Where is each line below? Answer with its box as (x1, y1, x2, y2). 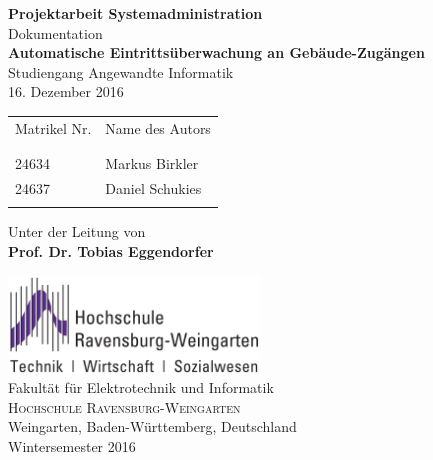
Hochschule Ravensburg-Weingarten (8, 396, 241, 417)
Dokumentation (8, 22, 103, 43)
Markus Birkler (105, 153, 199, 174)
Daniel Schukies (105, 177, 202, 198)
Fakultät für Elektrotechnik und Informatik (8, 377, 274, 398)
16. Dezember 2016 (8, 81, 124, 102)
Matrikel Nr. (15, 117, 92, 138)
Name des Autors (105, 117, 211, 138)
